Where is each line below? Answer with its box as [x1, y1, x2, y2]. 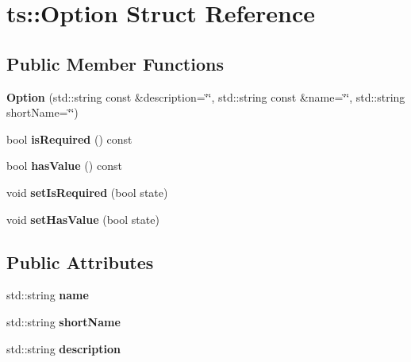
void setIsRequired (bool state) [6, 183, 168, 200]
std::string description [6, 340, 121, 356]
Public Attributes [6, 249, 154, 274]
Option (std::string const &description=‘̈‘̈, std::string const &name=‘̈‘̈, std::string [6, 88, 405, 105]
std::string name [6, 287, 89, 303]
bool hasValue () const [6, 157, 122, 174]
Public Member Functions [6, 51, 224, 75]
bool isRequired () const [6, 130, 133, 147]
